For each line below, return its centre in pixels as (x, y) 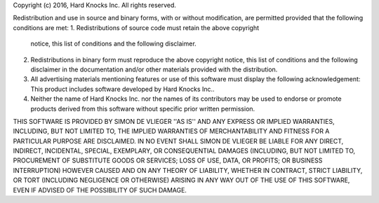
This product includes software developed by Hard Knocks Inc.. (122, 89)
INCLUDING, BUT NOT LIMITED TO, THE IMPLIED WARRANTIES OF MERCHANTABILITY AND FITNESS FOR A (171, 131)
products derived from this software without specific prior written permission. (143, 108)
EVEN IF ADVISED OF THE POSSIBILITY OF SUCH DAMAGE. (100, 190)
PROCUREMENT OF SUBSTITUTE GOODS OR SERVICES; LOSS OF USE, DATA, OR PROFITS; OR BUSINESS (168, 160)
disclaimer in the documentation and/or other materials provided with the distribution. (154, 69)
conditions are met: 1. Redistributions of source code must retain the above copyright (136, 27)
